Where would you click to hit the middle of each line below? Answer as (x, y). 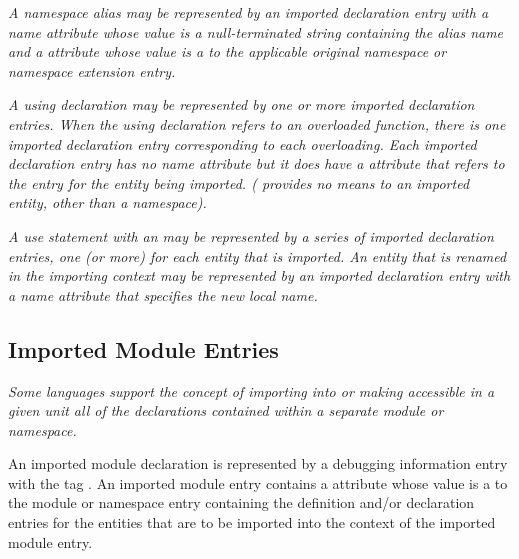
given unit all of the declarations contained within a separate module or (226, 410)
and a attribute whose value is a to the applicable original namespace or (227, 51)
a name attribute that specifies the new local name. (163, 294)
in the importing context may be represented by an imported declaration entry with (259, 275)
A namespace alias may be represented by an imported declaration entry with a (248, 12)
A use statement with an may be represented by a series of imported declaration (251, 235)
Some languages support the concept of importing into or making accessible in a (251, 390)
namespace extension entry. (92, 70)
